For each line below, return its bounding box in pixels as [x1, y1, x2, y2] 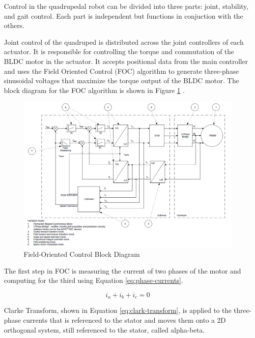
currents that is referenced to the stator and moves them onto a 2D [23, 314, 226, 325]
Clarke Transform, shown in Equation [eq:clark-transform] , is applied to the [4, 305, 232, 315]
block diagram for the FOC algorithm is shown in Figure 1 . [4, 85, 185, 95]
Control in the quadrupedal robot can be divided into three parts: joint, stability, [4, 1, 249, 11]
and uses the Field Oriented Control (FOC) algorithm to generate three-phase [4, 65, 239, 76]
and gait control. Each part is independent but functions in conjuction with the [4, 10, 243, 21]
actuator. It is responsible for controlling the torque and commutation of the [4, 46, 234, 57]
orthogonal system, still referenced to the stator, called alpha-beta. [4, 324, 205, 335]
